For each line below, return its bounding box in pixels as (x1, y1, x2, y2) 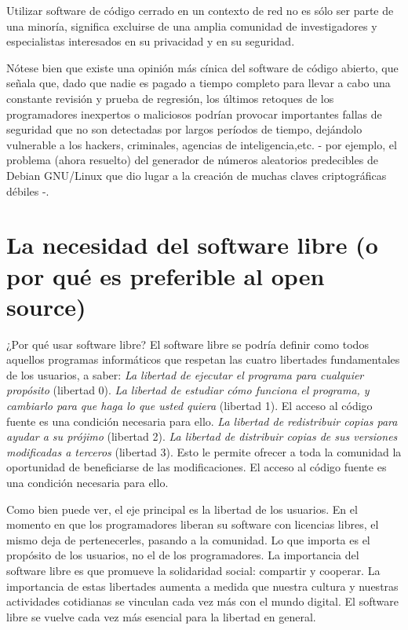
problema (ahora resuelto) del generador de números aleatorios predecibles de (6, 152, 378, 168)
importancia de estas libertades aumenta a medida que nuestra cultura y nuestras (6, 577, 399, 594)
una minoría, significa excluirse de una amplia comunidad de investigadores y (6, 17, 377, 34)
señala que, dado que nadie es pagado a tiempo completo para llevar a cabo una (6, 75, 391, 91)
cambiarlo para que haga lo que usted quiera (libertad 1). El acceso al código (6, 397, 373, 413)
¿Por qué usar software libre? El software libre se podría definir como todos (6, 335, 369, 352)
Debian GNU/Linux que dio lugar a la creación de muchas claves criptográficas (6, 167, 387, 183)
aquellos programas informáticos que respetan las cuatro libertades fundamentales (6, 351, 400, 368)
